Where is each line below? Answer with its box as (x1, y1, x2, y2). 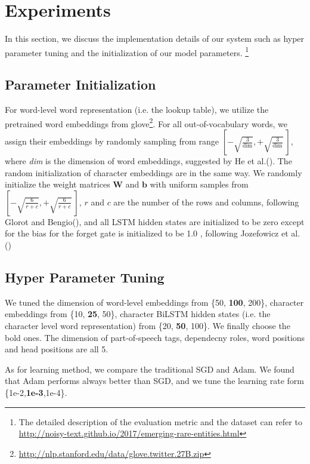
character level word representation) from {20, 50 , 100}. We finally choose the (5, 319, 290, 331)
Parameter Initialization (5, 75, 156, 94)
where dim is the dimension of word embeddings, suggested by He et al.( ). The (5, 155, 292, 167)
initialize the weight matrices (5, 178, 110, 190)
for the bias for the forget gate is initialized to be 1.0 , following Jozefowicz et (5, 227, 289, 239)
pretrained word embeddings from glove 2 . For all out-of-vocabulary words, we (5, 115, 287, 130)
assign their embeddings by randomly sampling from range (5, 135, 219, 148)
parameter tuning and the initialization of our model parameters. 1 (5, 44, 249, 59)
